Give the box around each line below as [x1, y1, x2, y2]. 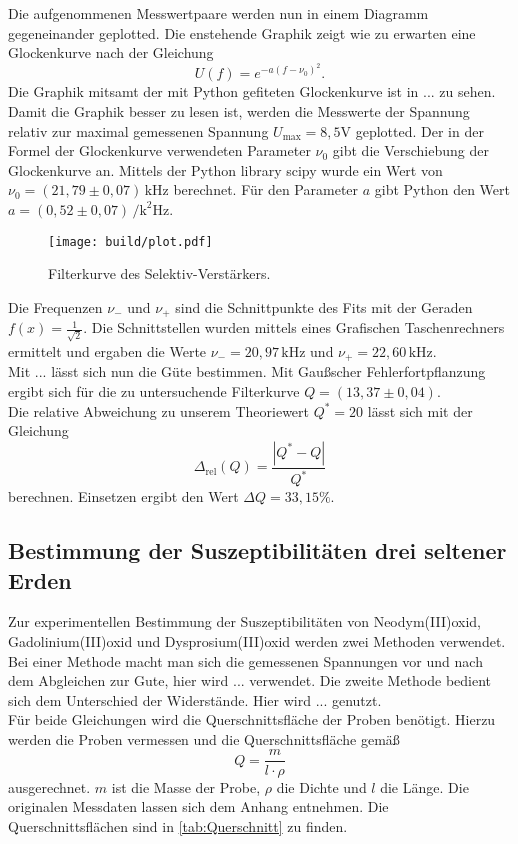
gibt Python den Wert [374, 179, 510, 200]
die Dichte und [276, 776, 367, 797]
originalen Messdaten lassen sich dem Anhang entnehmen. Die [8, 796, 389, 817]
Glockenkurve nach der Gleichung [8, 42, 214, 63]
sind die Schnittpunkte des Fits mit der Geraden [175, 296, 473, 317]
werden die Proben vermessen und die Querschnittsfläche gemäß [8, 728, 400, 749]
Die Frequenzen [8, 296, 103, 317]
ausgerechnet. [8, 776, 91, 797]
